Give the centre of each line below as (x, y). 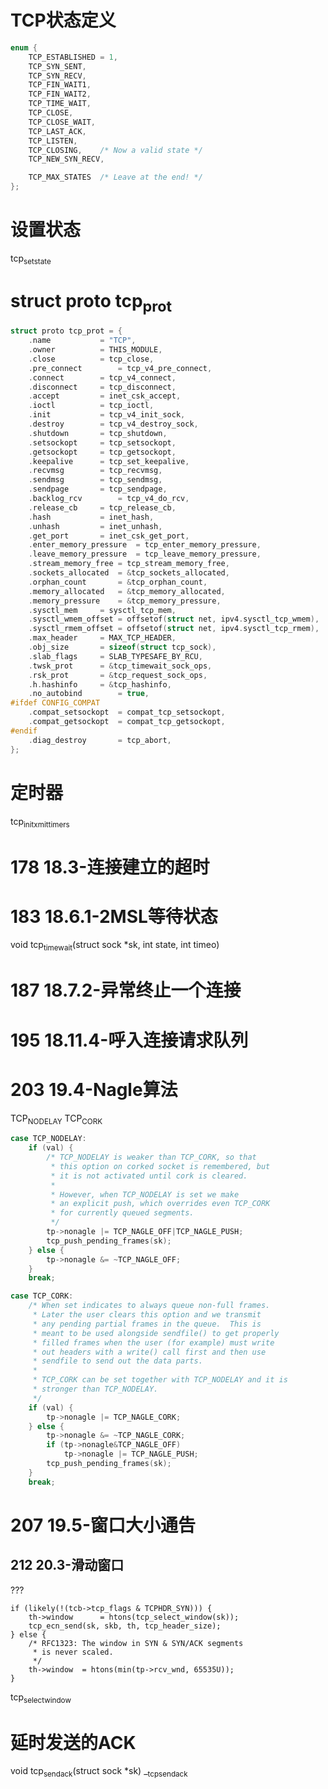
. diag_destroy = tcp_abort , (100, 740)
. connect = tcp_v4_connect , (102, 377)
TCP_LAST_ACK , (57, 131)
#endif (24, 731)
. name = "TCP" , (82, 341)
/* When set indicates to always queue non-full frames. (149, 1306)
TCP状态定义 (63, 20)
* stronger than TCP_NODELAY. (95, 1389)
